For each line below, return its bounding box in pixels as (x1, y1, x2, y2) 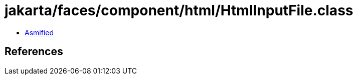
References (5, 45, 63, 58)
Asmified (25, 28, 54, 37)
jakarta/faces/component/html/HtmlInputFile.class (5, 2, 353, 19)
